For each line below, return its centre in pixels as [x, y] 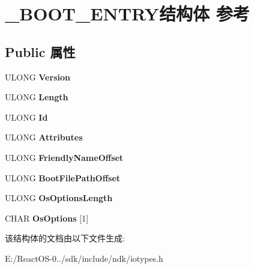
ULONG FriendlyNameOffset [64, 157]
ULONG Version [38, 77]
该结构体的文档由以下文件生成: [65, 238]
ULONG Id [26, 117]
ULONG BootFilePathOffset [63, 177]
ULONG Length [37, 97]
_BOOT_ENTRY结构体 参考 [127, 14]
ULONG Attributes [44, 137]
